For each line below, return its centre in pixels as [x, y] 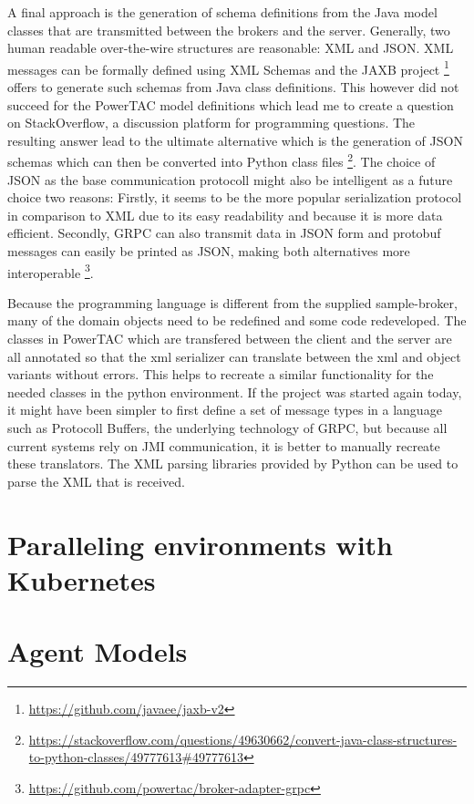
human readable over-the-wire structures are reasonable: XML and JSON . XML [231, 48]
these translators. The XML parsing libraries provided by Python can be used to [233, 464]
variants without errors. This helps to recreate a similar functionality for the [221, 374]
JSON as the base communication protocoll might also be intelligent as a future [230, 179]
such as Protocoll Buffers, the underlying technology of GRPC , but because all [227, 428]
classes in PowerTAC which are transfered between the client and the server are [230, 339]
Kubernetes [82, 579]
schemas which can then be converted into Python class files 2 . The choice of [222, 160]
